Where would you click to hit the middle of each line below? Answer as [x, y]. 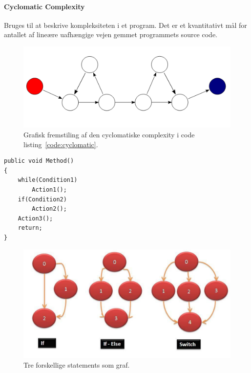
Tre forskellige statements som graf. [77, 364]
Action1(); [49, 189]
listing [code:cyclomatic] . [61, 144]
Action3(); [35, 218]
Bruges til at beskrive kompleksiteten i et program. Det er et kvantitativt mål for [125, 25]
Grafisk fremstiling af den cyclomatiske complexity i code [109, 134]
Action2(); [49, 209]
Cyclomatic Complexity [44, 6]
